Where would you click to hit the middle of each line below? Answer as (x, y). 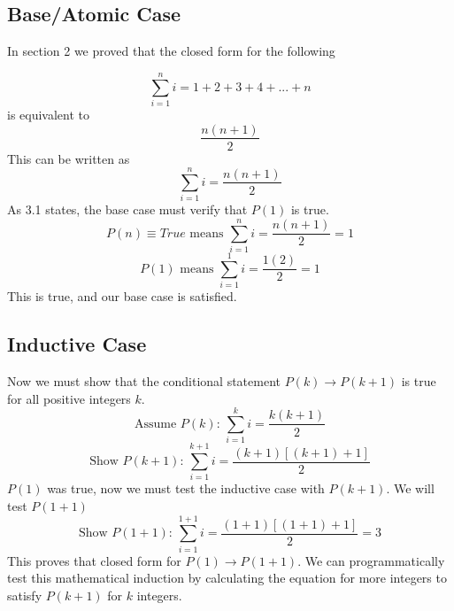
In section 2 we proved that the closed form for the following (171, 51)
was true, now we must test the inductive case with (186, 488)
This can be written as (69, 158)
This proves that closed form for (94, 560)
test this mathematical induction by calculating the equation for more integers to (227, 578)
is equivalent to (49, 114)
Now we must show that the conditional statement (144, 380)
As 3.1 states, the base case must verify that (127, 209)
